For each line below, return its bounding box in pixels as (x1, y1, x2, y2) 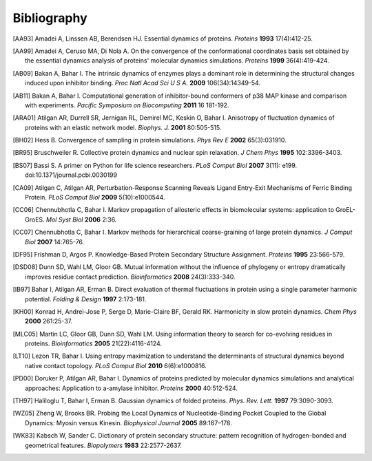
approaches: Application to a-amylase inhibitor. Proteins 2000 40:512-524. (25, 384, 238, 392)
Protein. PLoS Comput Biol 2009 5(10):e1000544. (25, 193, 165, 202)
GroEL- (335, 206, 355, 214)
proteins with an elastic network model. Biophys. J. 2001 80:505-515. (25, 123, 222, 131)
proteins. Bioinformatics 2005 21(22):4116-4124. (25, 339, 162, 347)
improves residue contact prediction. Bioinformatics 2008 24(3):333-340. (25, 272, 236, 281)
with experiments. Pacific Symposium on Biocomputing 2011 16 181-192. (25, 100, 229, 109)
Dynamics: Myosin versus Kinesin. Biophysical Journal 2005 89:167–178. (25, 418, 232, 427)
